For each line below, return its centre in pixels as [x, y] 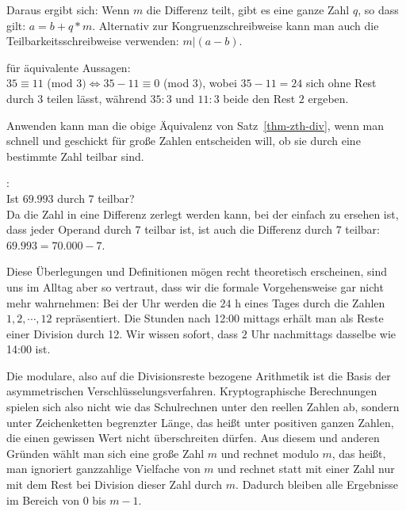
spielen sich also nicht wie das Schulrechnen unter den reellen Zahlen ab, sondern [203, 407]
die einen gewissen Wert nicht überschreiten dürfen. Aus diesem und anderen [193, 438]
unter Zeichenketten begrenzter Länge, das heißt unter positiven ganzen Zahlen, [200, 422]
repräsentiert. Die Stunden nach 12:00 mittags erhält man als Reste [220, 318]
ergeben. [328, 98]
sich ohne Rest [341, 83]
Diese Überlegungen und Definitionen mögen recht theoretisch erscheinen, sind [197, 271]
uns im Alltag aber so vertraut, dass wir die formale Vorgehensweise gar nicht [195, 286]
